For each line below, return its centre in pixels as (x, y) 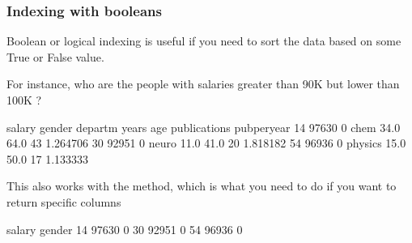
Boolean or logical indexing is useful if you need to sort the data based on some (204, 41)
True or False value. (55, 56)
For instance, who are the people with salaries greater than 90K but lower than (203, 84)
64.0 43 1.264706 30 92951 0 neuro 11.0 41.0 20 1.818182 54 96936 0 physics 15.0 (206, 143)
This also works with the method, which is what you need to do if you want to (202, 186)
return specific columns (64, 201)
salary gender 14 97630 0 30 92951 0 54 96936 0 (125, 229)
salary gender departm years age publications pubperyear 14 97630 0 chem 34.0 (204, 127)
